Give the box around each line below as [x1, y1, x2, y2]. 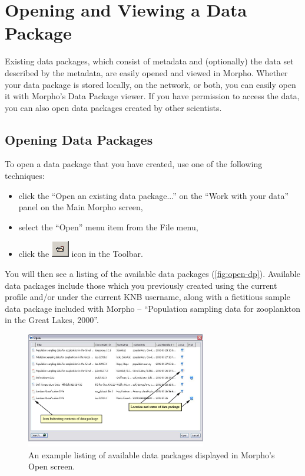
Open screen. [28, 460, 75, 472]
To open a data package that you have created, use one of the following [5, 158, 263, 170]
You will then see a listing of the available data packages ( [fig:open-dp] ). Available [5, 268, 300, 280]
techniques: [5, 169, 45, 182]
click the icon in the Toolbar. [18, 247, 143, 260]
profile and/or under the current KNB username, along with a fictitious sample [5, 291, 290, 303]
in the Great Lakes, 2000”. [5, 314, 99, 326]
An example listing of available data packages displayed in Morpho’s [28, 448, 275, 461]
